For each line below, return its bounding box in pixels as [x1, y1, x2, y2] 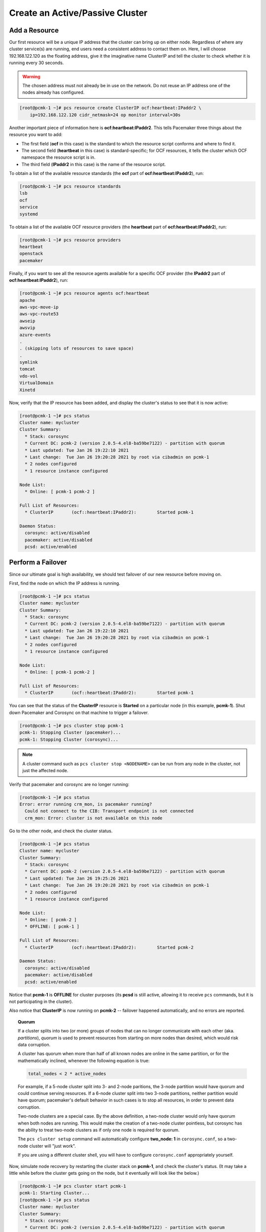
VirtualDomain [19, 380, 54, 386]
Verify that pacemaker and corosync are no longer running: [9, 781, 130, 787]
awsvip [19, 325, 35, 331]
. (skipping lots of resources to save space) [19, 345, 134, 351]
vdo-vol [19, 373, 38, 379]
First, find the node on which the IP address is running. [9, 580, 121, 586]
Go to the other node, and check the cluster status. [9, 828, 113, 834]
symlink [19, 360, 38, 365]
